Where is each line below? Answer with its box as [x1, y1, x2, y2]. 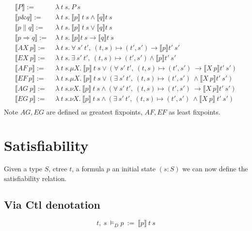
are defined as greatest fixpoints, [46, 107, 142, 117]
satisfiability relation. [4, 173, 67, 183]
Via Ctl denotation [4, 197, 100, 212]
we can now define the [182, 164, 248, 174]
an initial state [112, 164, 156, 174]
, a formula [72, 164, 105, 174]
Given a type [4, 164, 43, 174]
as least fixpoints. [169, 107, 220, 117]
